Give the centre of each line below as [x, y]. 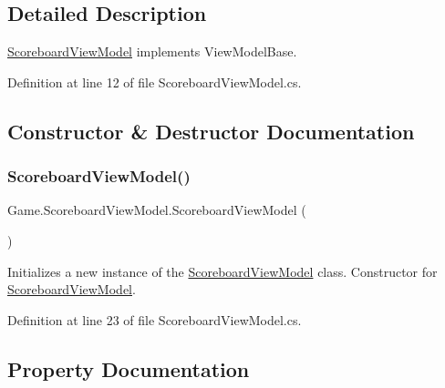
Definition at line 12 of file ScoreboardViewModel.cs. [155, 82]
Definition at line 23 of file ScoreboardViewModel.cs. [155, 319]
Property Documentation [129, 368]
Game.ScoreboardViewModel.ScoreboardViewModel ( [157, 210]
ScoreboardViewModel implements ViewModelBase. [152, 51]
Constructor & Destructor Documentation [211, 131]
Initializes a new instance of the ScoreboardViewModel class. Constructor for [222, 271]
